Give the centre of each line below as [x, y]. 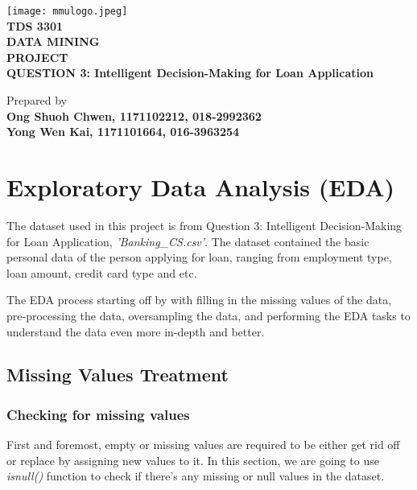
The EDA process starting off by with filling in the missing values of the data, [199, 300]
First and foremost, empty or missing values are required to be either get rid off [203, 445]
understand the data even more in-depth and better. [136, 331]
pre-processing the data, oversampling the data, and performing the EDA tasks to [208, 315]
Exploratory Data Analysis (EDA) [201, 187]
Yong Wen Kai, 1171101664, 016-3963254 [123, 132]
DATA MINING [53, 41]
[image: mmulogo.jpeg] [67, 11]
